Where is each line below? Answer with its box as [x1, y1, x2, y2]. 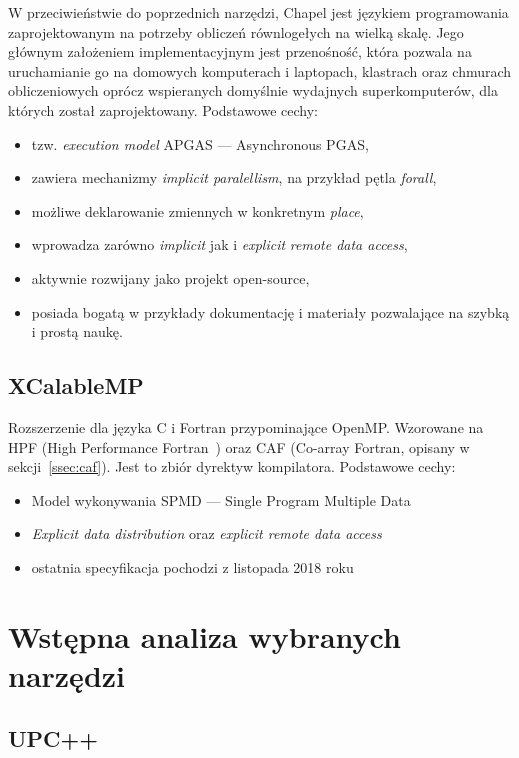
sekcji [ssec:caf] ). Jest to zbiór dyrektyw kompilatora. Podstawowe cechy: [8, 456, 456, 477]
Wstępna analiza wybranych [8, 615, 401, 656]
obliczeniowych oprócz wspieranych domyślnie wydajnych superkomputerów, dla [8, 80, 499, 101]
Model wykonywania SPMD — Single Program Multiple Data [31, 489, 411, 510]
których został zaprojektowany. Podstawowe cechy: [8, 99, 318, 120]
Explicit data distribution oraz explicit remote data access [31, 523, 382, 544]
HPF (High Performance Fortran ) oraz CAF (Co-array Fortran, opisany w [8, 436, 470, 457]
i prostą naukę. [31, 321, 123, 342]
